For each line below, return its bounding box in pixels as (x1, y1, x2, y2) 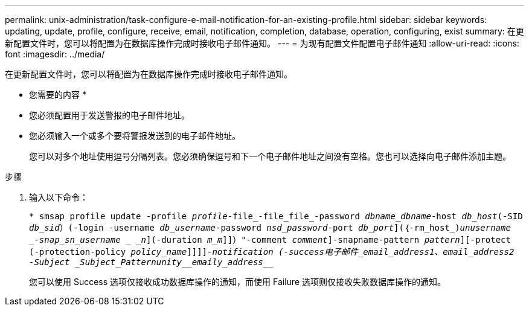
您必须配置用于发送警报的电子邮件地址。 (29, 110, 190, 120)
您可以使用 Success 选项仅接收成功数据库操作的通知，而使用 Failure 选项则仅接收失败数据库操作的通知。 (29, 277, 446, 287)
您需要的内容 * (29, 89, 86, 100)
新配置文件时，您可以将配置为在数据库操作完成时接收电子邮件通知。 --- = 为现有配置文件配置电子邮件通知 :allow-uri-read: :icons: (5, 38, 519, 48)
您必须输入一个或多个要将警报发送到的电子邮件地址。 (29, 130, 240, 141)
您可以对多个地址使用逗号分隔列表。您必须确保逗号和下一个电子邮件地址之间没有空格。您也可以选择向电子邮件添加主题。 (29, 151, 511, 161)
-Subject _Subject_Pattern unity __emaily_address (29, 257, 263, 267)
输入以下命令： (29, 192, 88, 202)
